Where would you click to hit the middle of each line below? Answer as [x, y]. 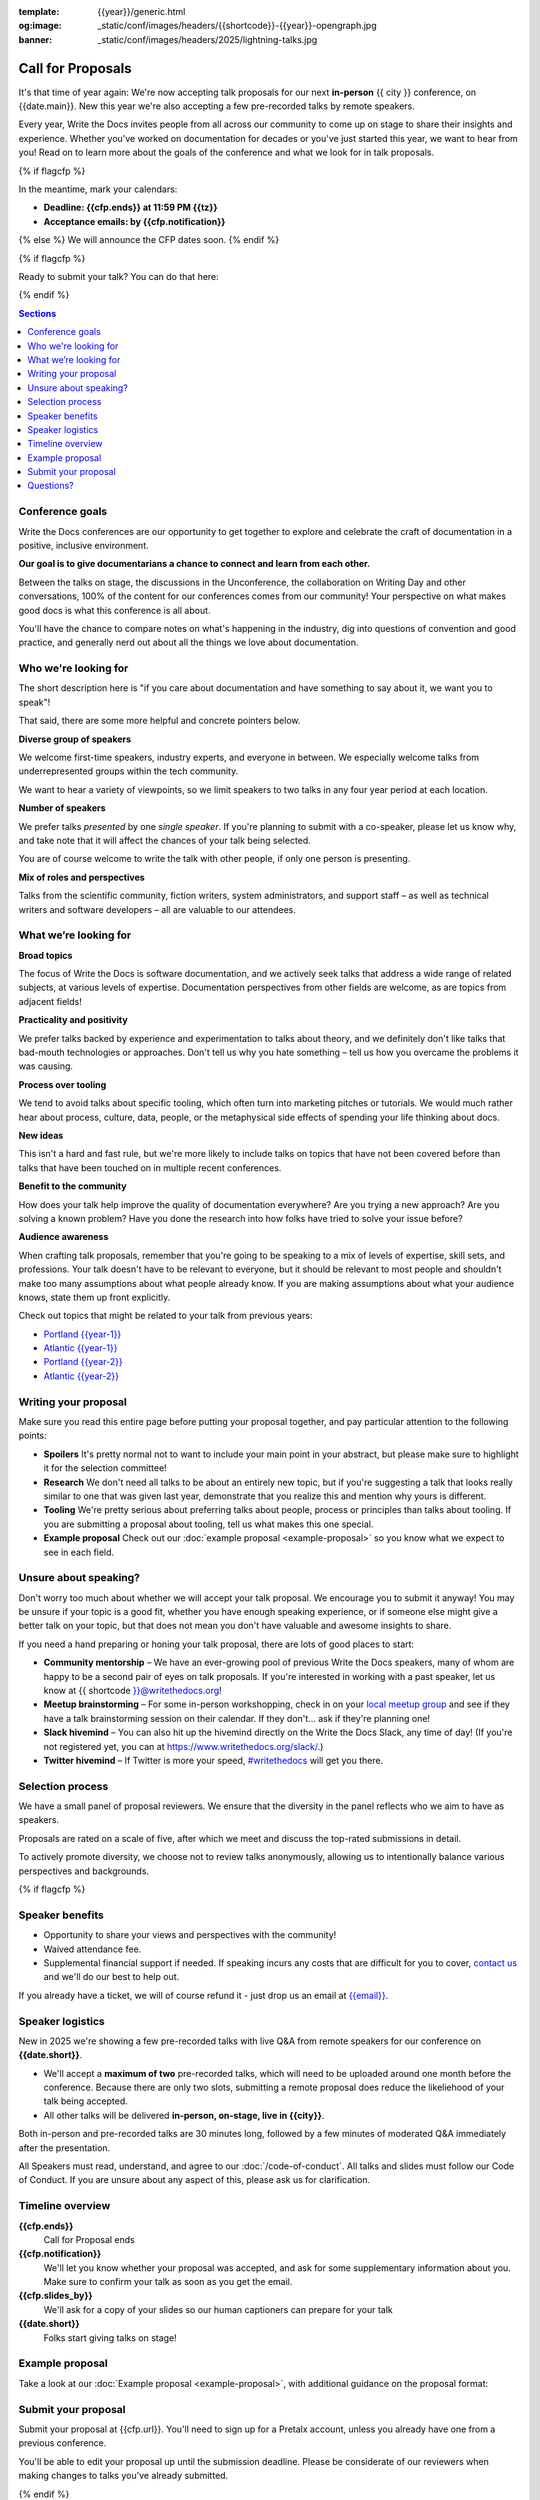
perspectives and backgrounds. [84, 1871]
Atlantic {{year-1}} [80, 1348]
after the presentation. [64, 2147]
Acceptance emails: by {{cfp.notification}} [134, 221]
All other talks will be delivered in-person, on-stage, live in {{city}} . [184, 2115]
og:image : [40, 26]
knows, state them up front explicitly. [94, 1297]
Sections [37, 313]
